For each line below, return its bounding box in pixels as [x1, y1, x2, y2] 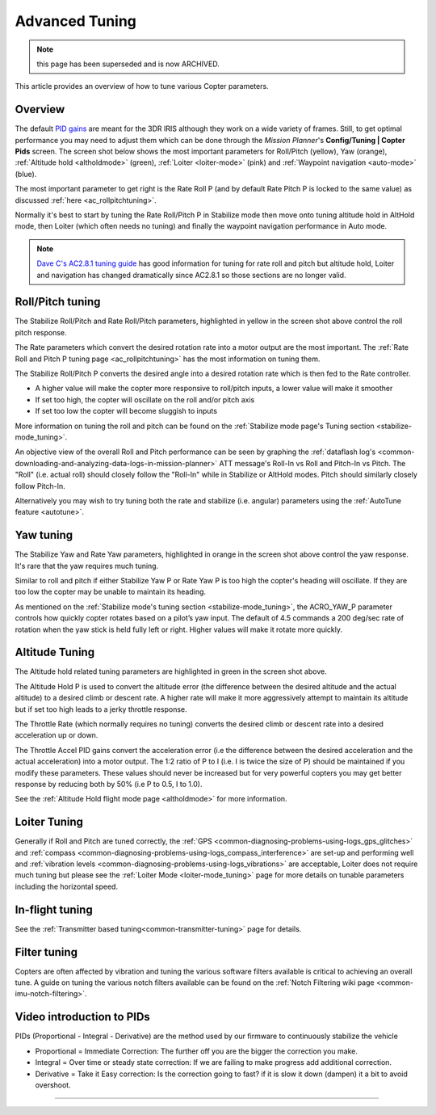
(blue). [15, 169, 37, 179]
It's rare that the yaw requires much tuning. [15, 561, 159, 570]
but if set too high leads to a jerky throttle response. [15, 704, 187, 714]
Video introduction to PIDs [15, 1010, 151, 1024]
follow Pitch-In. [15, 481, 66, 490]
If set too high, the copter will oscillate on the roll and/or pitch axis [35, 394, 255, 404]
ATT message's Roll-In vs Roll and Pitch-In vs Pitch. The [219, 458, 406, 468]
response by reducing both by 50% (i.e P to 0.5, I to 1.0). [15, 779, 203, 789]
